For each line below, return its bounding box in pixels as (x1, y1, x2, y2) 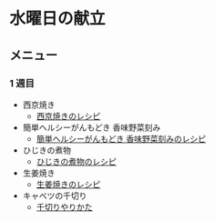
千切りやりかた (36, 201, 93, 212)
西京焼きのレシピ (36, 110, 101, 121)
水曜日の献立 (9, 8, 107, 29)
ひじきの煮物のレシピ (36, 156, 117, 166)
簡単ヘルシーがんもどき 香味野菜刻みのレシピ (36, 133, 207, 144)
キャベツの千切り (22, 190, 87, 201)
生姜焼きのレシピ (36, 178, 101, 189)
